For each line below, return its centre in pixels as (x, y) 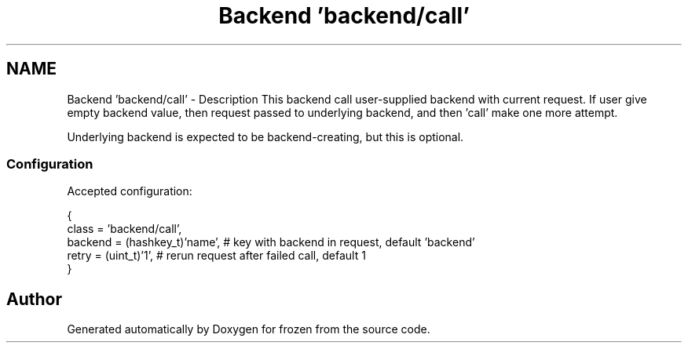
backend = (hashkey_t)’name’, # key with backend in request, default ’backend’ (271, 242)
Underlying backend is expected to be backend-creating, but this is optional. (265, 136)
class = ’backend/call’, (124, 229)
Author (34, 299)
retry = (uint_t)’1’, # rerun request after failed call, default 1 (216, 256)
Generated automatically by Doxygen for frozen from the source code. (249, 329)
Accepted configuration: (130, 191)
